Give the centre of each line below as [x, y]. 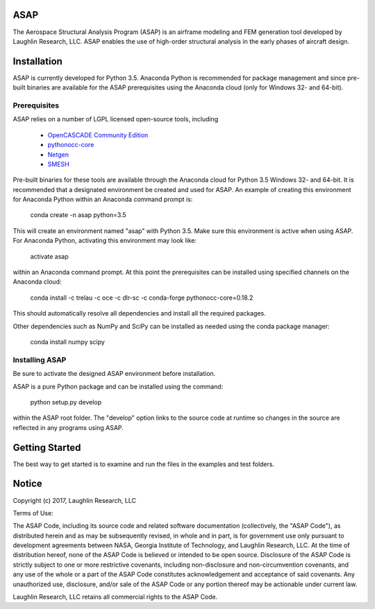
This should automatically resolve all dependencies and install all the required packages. [140, 314]
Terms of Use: [33, 513]
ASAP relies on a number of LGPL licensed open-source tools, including [116, 119]
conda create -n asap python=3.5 [78, 215]
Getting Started [47, 447]
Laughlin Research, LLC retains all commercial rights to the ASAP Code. [115, 597]
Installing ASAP [40, 359]
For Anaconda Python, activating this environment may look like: [105, 241]
